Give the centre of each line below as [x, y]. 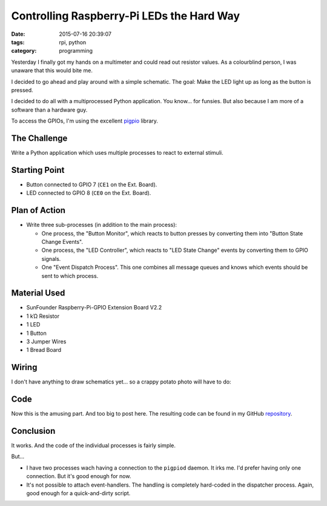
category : [24, 51]
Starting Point [38, 170]
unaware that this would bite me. [52, 70]
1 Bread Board [44, 350]
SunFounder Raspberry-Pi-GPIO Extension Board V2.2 [94, 308]
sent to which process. [70, 275]
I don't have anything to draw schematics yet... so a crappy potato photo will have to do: [121, 382]
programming [76, 51]
